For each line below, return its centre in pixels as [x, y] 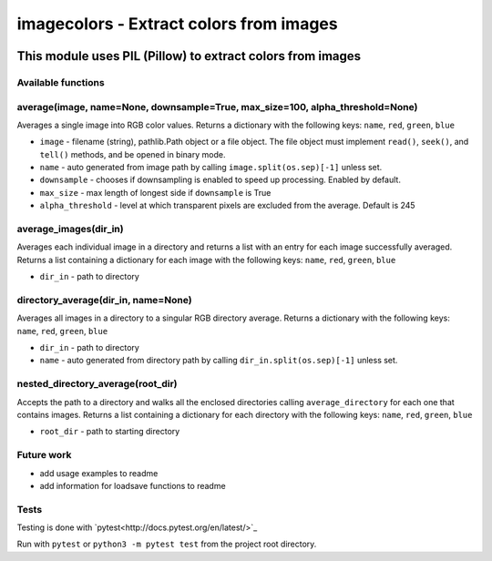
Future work [44, 455]
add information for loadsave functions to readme [133, 485]
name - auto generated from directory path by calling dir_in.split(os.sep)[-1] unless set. [219, 361]
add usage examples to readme [99, 473]
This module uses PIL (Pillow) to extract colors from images [189, 56]
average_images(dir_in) [70, 229]
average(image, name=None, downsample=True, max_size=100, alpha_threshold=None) [217, 107]
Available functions [61, 82]
